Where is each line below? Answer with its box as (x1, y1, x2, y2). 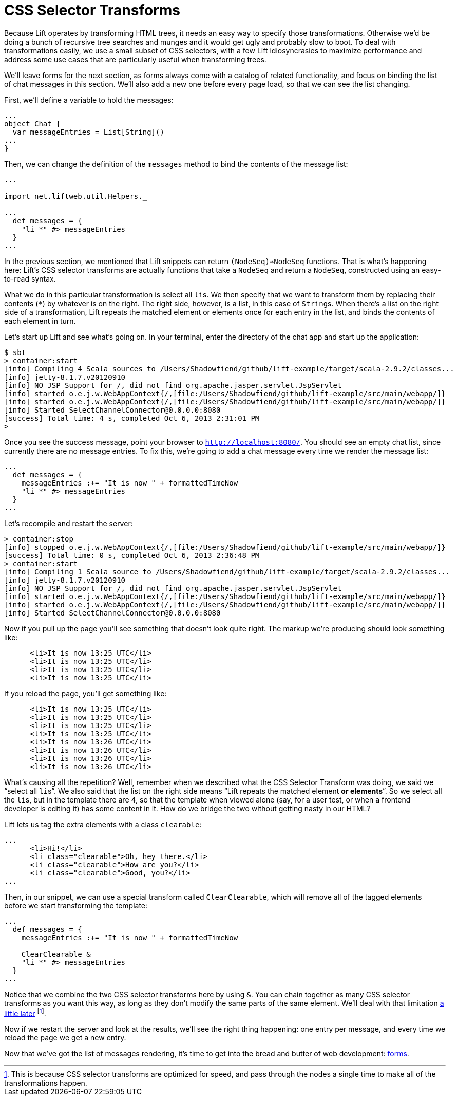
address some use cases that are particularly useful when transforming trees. (4, 54, 266, 64)
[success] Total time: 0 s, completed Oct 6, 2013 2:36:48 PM (4, 551, 260, 560)
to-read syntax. (4, 274, 56, 283)
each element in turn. (4, 316, 76, 325)
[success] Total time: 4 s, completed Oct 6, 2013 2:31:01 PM (4, 414, 260, 422)
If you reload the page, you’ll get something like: (4, 688, 167, 698)
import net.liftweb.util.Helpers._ (4, 192, 147, 200)
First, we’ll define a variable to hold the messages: (4, 95, 174, 104)
